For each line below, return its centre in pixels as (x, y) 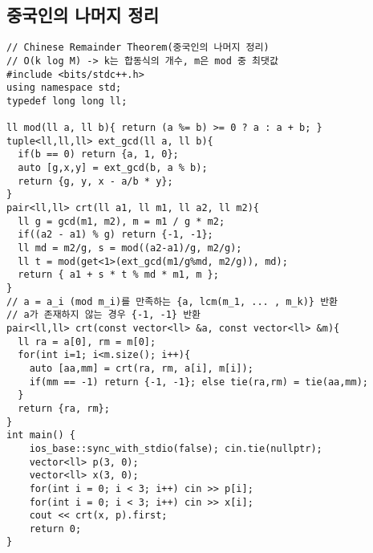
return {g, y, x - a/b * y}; (95, 181)
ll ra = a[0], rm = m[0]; (87, 342)
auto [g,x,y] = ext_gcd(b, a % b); (113, 168)
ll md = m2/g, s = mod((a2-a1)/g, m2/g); (130, 248)
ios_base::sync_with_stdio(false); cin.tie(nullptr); (176, 448)
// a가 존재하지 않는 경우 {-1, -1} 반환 (104, 315)
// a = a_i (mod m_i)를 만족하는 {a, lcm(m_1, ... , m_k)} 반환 (172, 301)
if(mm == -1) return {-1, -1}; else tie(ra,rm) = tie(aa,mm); (199, 382)
